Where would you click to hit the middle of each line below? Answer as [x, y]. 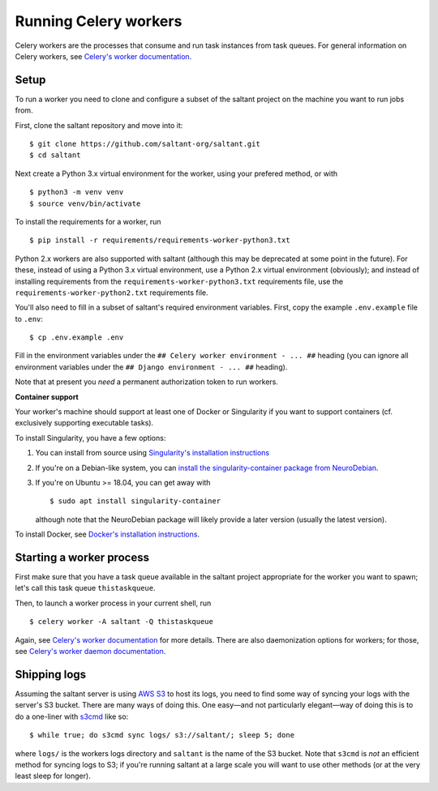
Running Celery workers [99, 21]
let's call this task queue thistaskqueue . [85, 588]
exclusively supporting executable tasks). [84, 423]
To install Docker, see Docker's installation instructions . [107, 534]
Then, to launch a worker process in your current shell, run [113, 603]
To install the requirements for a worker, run [88, 221]
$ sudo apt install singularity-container [135, 501]
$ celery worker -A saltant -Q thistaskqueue [122, 622]
